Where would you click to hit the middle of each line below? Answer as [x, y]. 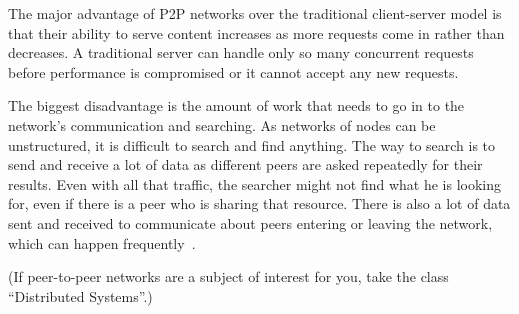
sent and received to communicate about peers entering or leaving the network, [250, 222]
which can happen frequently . [102, 242]
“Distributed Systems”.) [80, 295]
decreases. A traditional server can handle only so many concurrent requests [241, 52]
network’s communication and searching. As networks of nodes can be [222, 124]
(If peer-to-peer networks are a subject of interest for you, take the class [228, 276]
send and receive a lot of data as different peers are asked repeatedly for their [245, 164]
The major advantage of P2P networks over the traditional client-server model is [255, 13]
